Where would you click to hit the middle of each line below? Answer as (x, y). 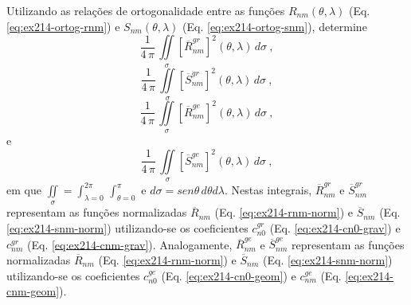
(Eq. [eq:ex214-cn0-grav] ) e (335, 228)
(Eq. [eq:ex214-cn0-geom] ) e (229, 275)
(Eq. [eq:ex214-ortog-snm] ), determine (275, 26)
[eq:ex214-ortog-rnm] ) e (63, 26)
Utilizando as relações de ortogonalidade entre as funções (146, 10)
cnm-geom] (33, 291)
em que (24, 190)
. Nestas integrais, (268, 190)
